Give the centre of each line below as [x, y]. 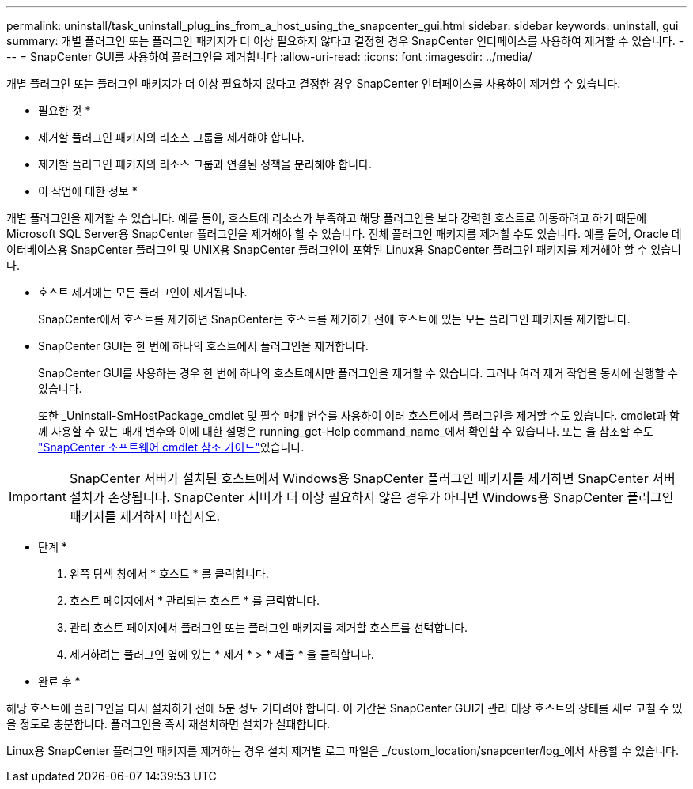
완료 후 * [59, 681]
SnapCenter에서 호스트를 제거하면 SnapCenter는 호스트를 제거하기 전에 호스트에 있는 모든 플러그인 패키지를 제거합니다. [334, 319]
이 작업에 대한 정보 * [88, 191]
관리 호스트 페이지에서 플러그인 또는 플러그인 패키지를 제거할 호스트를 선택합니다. [269, 627]
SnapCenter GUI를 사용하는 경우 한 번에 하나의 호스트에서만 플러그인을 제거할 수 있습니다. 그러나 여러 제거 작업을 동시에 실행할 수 [358, 373]
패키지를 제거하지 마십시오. [145, 516]
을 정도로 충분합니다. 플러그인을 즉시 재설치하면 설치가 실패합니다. [169, 724]
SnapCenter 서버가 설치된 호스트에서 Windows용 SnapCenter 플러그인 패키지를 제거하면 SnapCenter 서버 [372, 478]
